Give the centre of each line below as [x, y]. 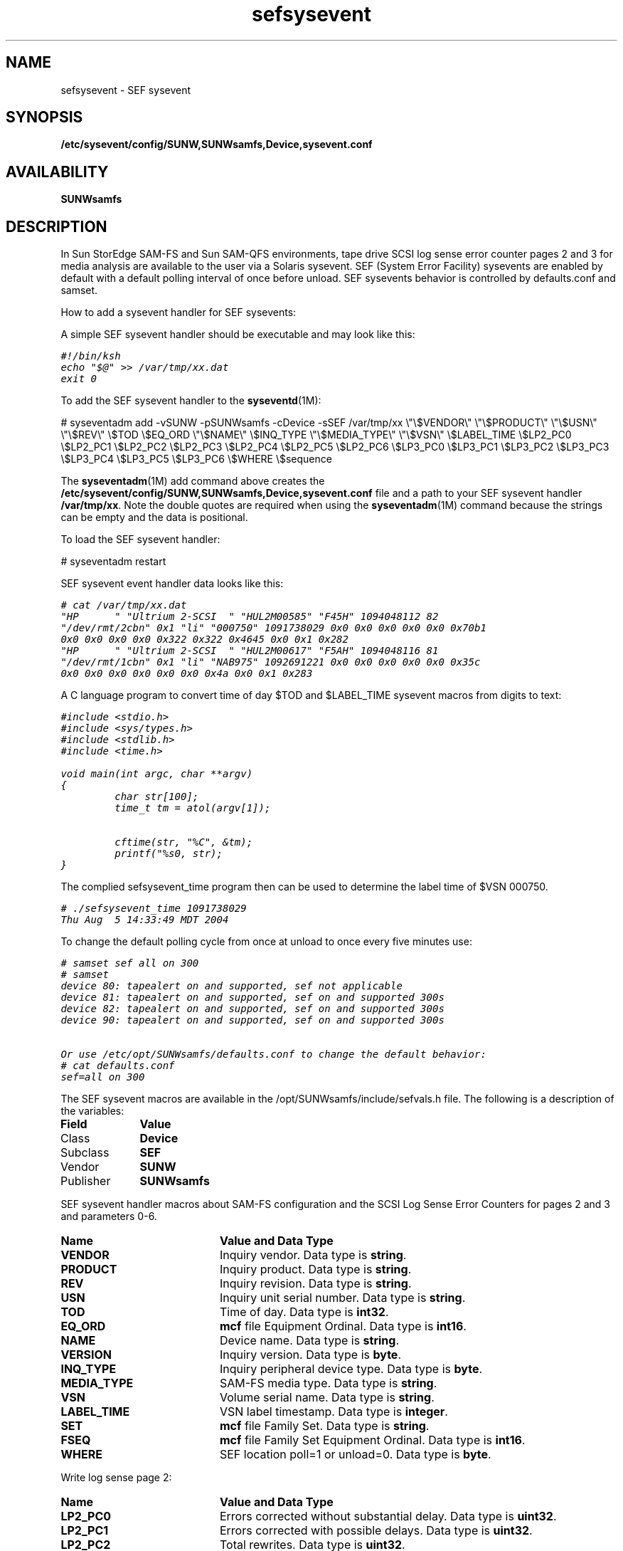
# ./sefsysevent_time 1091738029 [154, 909]
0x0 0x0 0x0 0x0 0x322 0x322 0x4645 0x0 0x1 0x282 [204, 640]
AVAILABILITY [57, 172]
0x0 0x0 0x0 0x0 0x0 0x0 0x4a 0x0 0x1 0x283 [187, 674]
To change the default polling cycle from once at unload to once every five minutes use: [266, 942]
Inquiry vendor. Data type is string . [313, 1255]
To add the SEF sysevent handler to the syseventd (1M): [191, 401]
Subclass [85, 1153]
